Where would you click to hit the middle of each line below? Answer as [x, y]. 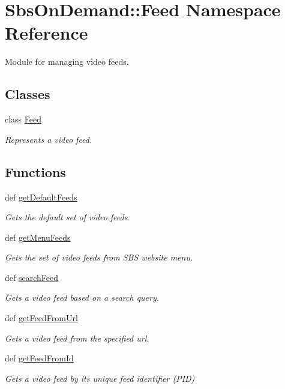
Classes [28, 94]
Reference [46, 33]
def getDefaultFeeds [41, 197]
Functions [35, 171]
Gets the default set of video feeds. [67, 217]
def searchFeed [31, 277]
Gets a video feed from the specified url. [77, 338]
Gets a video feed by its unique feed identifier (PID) [100, 378]
